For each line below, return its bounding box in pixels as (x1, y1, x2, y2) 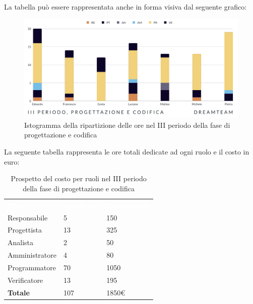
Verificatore (8, 274, 43, 285)
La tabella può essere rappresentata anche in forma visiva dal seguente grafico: (4, 2, 247, 12)
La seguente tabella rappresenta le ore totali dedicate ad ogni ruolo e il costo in (4, 146, 249, 157)
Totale (8, 287, 30, 297)
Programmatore (8, 262, 56, 272)
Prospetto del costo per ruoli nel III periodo (11, 173, 147, 184)
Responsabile (8, 212, 48, 222)
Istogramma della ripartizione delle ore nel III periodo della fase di (24, 119, 230, 130)
